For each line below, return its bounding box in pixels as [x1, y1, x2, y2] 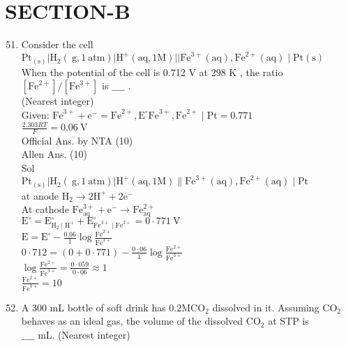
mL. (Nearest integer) [38, 327, 130, 341]
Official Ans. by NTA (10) [21, 133, 133, 147]
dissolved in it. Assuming [212, 300, 319, 314]
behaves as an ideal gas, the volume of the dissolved [21, 313, 243, 328]
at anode [21, 188, 59, 202]
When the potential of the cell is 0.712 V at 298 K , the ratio [21, 64, 283, 79]
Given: [21, 107, 50, 121]
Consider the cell [21, 37, 93, 52]
